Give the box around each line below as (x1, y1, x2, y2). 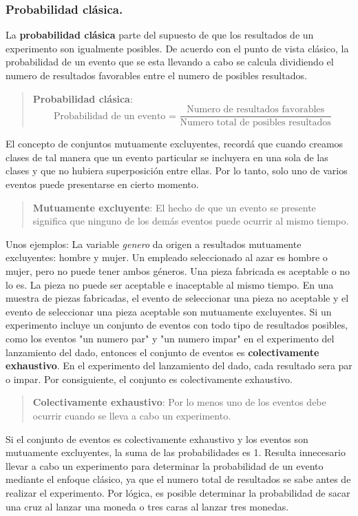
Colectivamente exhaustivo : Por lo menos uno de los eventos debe (32, 395, 326, 409)
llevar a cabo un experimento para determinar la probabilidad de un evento (6, 458, 324, 473)
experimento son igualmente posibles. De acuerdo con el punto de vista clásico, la (6, 41, 349, 55)
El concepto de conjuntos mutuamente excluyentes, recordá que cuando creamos (6, 136, 344, 151)
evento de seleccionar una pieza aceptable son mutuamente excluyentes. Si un (6, 304, 332, 318)
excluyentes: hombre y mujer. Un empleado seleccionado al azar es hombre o (6, 250, 328, 265)
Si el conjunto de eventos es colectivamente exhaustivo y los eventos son (6, 431, 308, 446)
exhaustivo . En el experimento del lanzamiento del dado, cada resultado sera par (6, 358, 352, 373)
